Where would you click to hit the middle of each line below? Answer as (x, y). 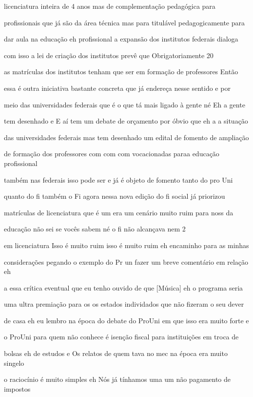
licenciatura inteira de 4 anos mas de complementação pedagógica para (110, 6)
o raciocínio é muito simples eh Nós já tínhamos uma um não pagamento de (117, 379)
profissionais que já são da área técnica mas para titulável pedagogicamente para (125, 22)
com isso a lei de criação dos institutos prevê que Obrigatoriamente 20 (109, 55)
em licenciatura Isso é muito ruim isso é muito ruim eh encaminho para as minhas (126, 245)
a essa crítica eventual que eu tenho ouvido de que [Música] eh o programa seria (124, 287)
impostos (17, 388)
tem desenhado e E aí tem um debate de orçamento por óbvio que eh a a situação (126, 121)
